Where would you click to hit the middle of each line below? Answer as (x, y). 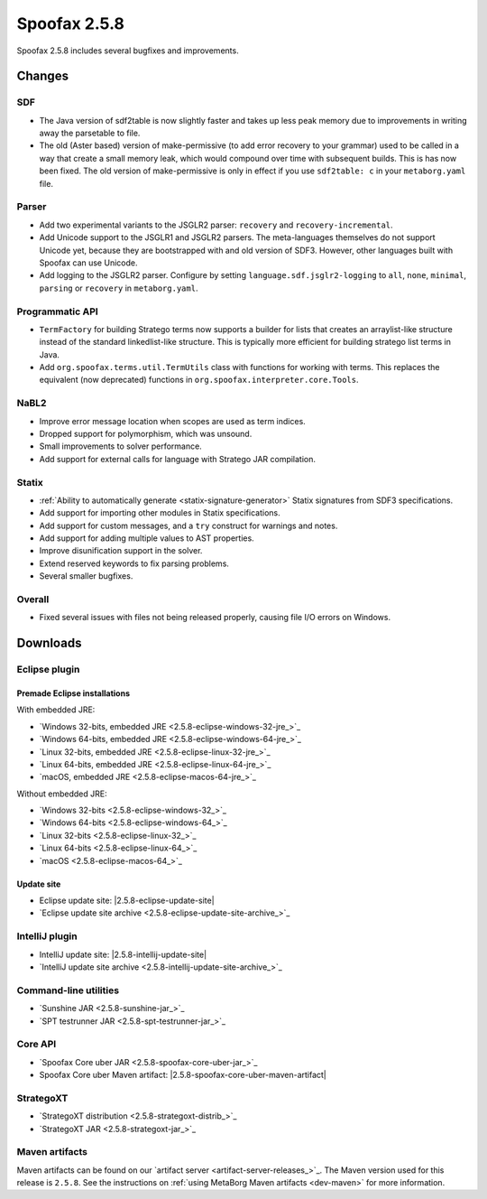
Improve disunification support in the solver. (121, 551)
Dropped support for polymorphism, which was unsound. (146, 433)
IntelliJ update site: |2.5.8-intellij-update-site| (123, 954)
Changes (43, 76)
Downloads (49, 643)
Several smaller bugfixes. (86, 576)
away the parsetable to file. (90, 133)
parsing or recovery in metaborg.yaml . (119, 288)
